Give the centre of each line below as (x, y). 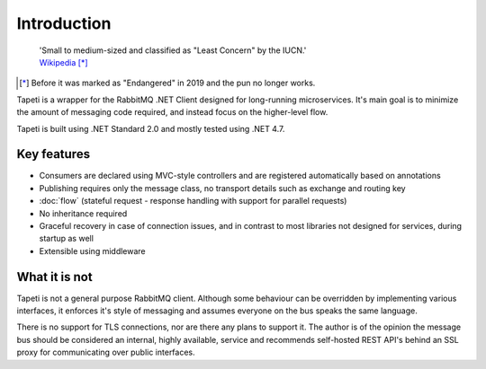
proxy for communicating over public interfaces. (106, 352)
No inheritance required (83, 213)
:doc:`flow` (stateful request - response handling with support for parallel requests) (193, 201)
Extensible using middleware (92, 250)
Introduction (64, 23)
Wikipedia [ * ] (63, 62)
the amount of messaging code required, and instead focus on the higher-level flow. (172, 112)
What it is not (55, 277)
